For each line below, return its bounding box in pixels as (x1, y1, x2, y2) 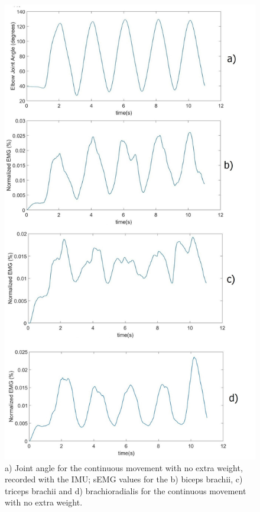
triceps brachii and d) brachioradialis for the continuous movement (5, 484, 246, 497)
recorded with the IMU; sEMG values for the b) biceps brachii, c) (5, 473, 243, 485)
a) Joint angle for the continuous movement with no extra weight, (5, 461, 243, 473)
